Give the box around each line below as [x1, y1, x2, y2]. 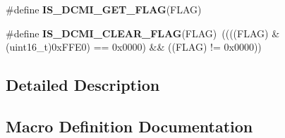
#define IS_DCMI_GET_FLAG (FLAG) [6, 2, 202, 16]
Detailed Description [6, 74, 160, 96]
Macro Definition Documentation [6, 115, 253, 137]
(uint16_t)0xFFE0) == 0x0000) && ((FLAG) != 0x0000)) [6, 39, 262, 54]
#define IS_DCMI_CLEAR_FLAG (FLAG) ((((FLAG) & [6, 25, 280, 40]
